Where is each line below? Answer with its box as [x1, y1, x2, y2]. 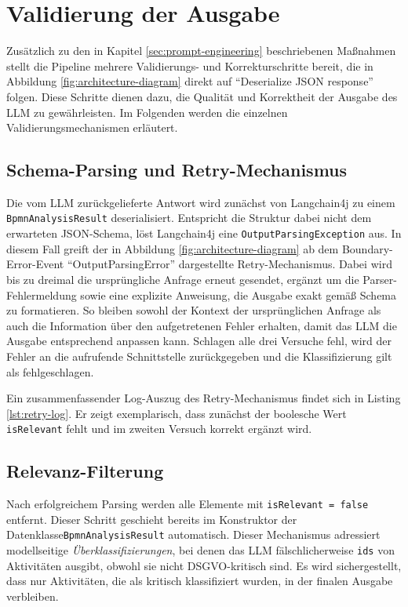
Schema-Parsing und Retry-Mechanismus [6, 158, 348, 182]
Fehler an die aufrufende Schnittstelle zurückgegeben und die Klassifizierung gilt [6, 347, 392, 364]
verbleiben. [6, 587, 59, 604]
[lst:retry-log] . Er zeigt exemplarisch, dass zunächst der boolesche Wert [6, 405, 347, 421]
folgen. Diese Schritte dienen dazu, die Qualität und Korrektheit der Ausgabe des [6, 88, 398, 104]
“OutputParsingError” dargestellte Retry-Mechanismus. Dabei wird [67, 256, 392, 272]
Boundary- [341, 240, 393, 256]
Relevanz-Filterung [6, 459, 164, 483]
